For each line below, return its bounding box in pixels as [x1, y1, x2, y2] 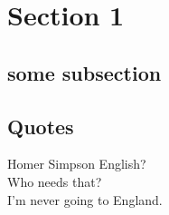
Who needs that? [7, 171, 102, 191]
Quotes [7, 112, 74, 140]
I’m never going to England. [7, 190, 163, 209]
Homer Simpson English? [7, 154, 146, 173]
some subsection [7, 58, 162, 86]
